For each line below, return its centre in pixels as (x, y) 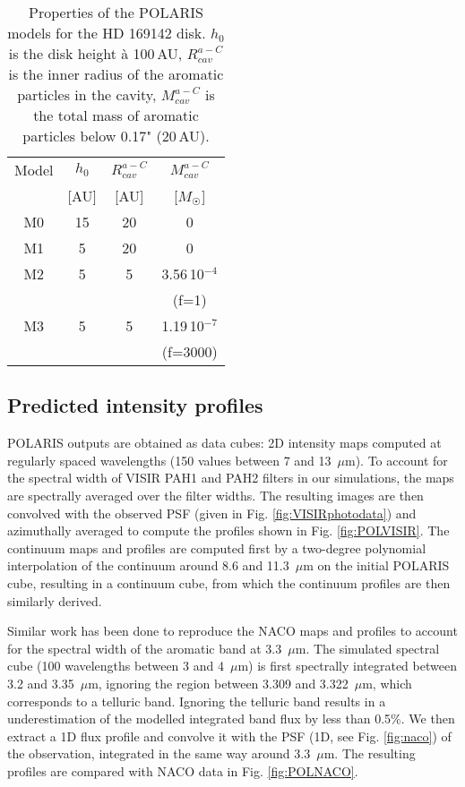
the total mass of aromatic (116, 115)
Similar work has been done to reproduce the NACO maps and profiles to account (232, 631)
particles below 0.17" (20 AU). (116, 136)
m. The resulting (370, 753)
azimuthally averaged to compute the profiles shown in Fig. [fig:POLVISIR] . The (228, 530)
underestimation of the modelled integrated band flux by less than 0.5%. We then (231, 719)
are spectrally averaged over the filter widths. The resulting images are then (215, 495)
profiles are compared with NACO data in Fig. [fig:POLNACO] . (183, 770)
